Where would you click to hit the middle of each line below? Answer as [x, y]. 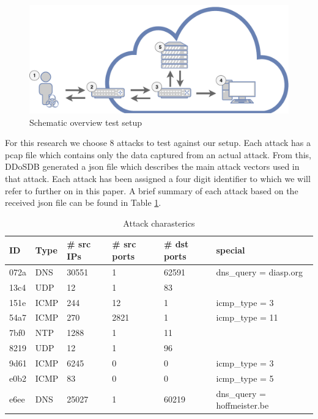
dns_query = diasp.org [259, 271]
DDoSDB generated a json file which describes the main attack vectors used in [152, 166]
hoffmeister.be [242, 405]
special [231, 250]
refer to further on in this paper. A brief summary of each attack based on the [152, 190]
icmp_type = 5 [245, 378]
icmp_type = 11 [247, 317]
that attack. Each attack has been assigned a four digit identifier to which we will [158, 179]
